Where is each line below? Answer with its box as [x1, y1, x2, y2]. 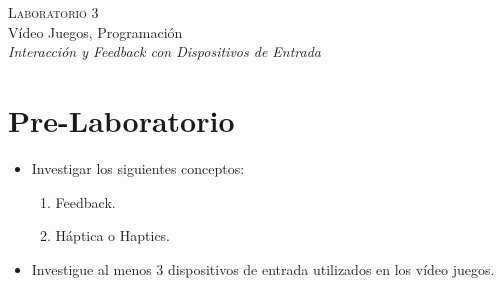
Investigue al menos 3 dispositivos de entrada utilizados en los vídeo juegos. [31, 258, 495, 279]
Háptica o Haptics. [55, 225, 171, 246]
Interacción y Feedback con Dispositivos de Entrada [8, 41, 322, 62]
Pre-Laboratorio [8, 99, 235, 140]
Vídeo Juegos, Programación [8, 21, 183, 42]
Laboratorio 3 [8, 2, 99, 22]
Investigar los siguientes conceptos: [31, 157, 245, 178]
